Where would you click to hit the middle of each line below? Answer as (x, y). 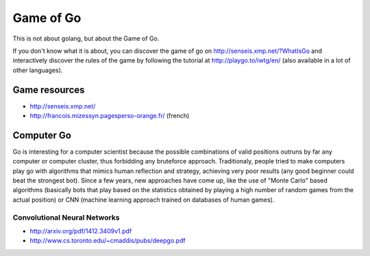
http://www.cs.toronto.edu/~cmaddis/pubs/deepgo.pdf (108, 241)
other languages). (38, 70)
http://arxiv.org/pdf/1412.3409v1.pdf (81, 231)
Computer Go (42, 135)
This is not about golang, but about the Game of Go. (86, 38)
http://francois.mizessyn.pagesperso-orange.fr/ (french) (110, 116)
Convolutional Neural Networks (66, 218)
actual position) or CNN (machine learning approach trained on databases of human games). (144, 200)
